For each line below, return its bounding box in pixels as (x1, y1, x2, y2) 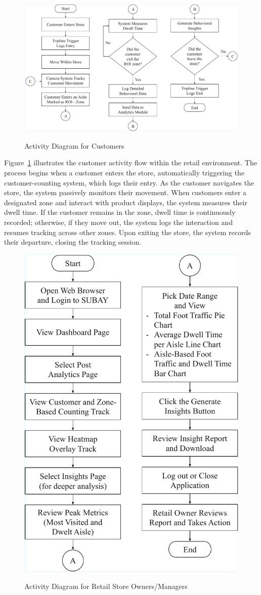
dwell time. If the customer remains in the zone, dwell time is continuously (4, 207, 236, 217)
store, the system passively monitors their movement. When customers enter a (4, 187, 247, 198)
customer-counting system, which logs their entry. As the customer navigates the (4, 177, 254, 188)
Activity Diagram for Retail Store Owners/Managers (24, 580, 188, 591)
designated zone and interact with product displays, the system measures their (4, 197, 247, 207)
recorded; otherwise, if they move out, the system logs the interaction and (4, 216, 233, 227)
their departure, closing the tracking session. (4, 237, 142, 247)
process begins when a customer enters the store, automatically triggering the (4, 167, 245, 177)
